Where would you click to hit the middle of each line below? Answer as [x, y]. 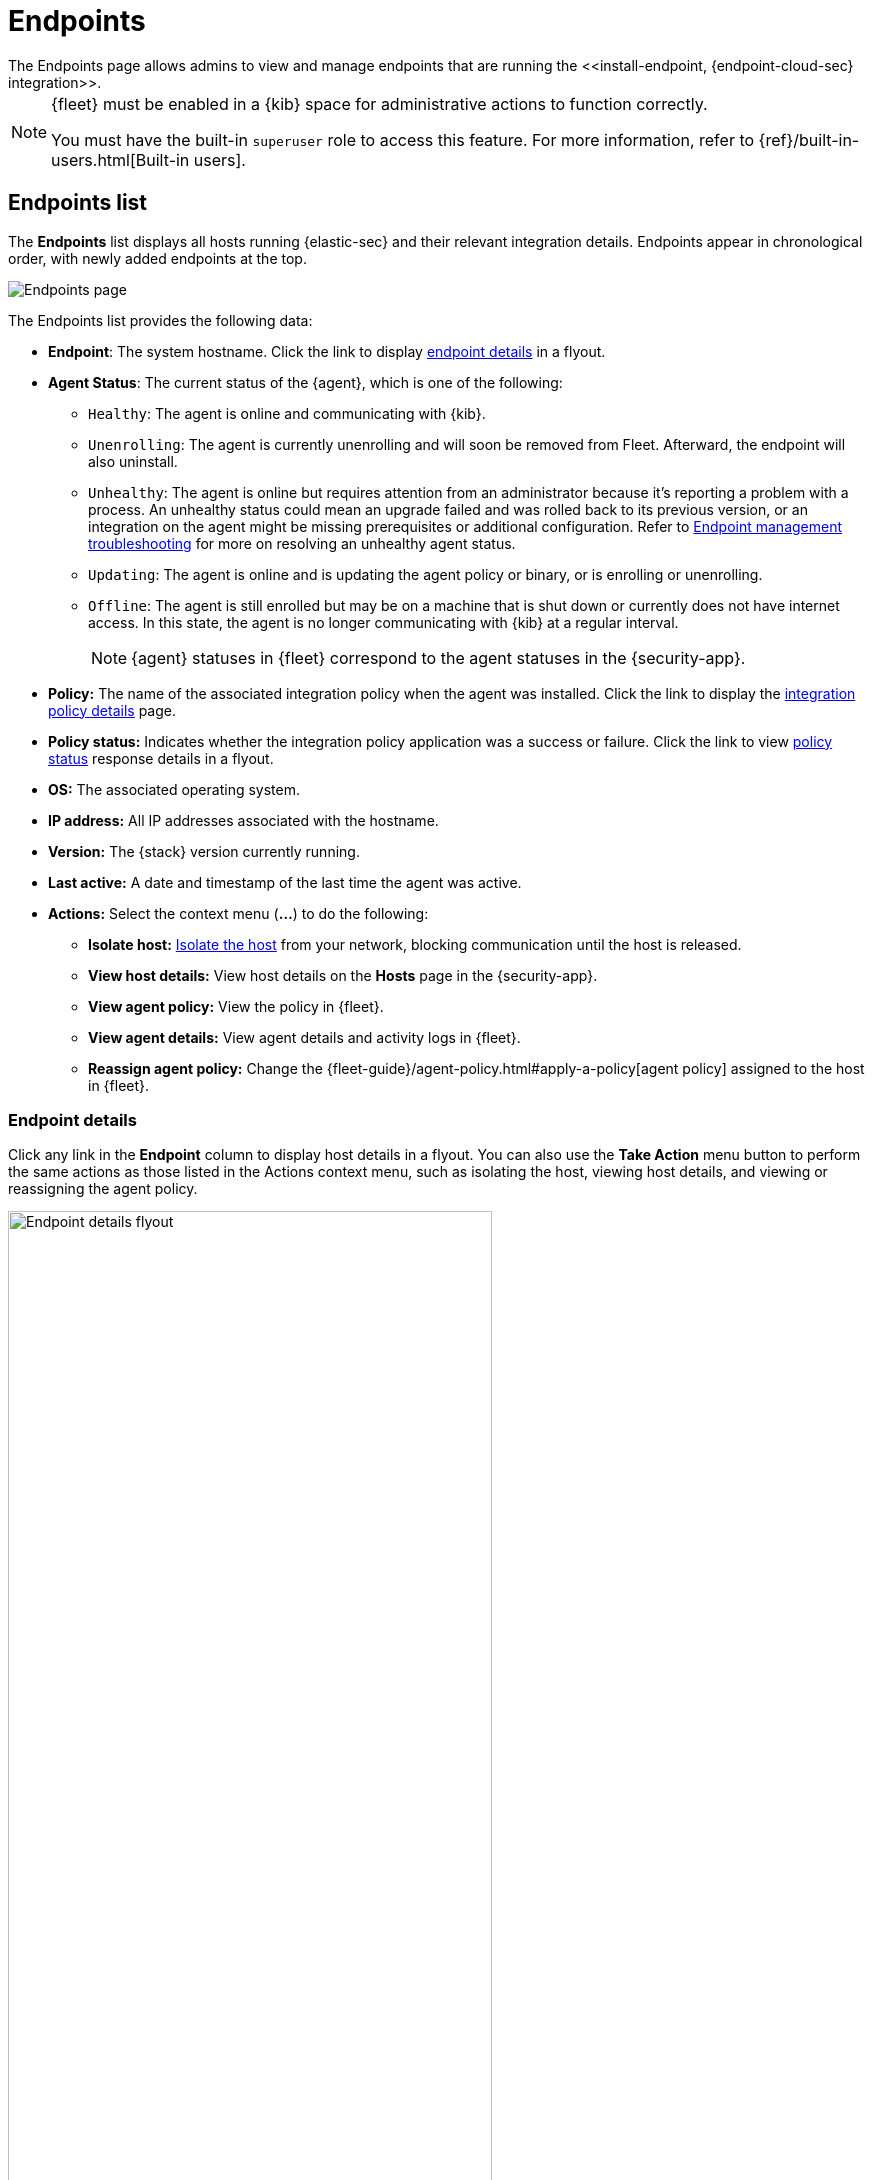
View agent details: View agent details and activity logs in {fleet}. [304, 1037]
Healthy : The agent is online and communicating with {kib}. [287, 413]
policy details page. [112, 710]
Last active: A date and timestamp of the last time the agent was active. [285, 882]
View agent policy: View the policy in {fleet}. [236, 1006]
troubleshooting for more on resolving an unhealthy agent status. [302, 543]
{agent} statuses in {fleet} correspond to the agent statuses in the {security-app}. [438, 657]
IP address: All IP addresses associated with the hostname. [243, 820]
